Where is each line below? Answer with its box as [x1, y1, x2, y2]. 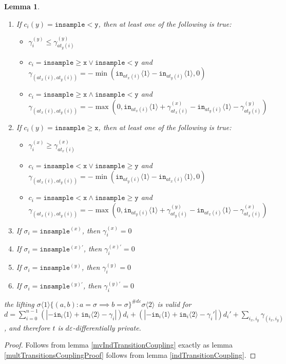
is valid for [157, 298, 192, 309]
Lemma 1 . [4, 1, 40, 11]
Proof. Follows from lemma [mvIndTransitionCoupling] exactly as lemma [4, 339, 233, 350]
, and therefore [4, 322, 50, 333]
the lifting [4, 298, 34, 309]
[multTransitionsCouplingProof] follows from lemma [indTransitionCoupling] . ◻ [4, 350, 256, 360]
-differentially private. [72, 322, 141, 333]
